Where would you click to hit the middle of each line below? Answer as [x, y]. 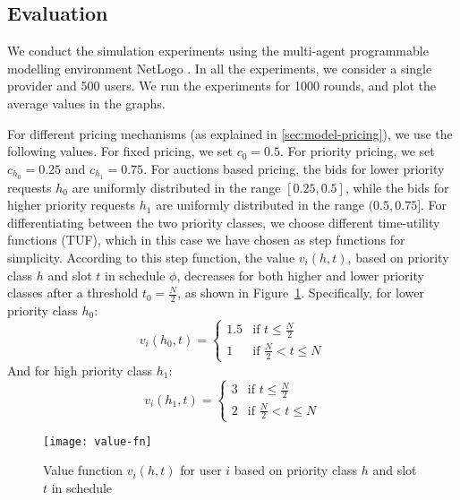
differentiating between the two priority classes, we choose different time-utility [224, 222]
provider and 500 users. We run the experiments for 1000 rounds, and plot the [221, 86]
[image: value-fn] [98, 441]
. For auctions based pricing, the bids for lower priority [294, 168]
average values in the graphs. [86, 103]
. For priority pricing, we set [358, 151]
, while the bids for [397, 187]
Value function [83, 470]
